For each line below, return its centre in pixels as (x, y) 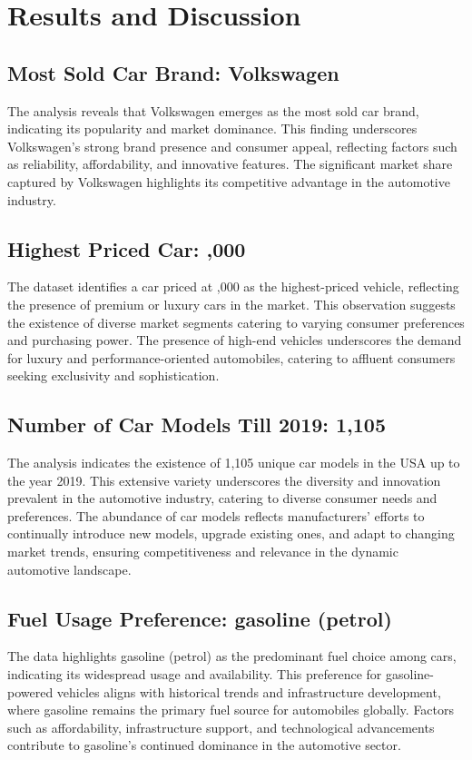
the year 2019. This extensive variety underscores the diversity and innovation (224, 480)
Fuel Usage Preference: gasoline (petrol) (200, 618)
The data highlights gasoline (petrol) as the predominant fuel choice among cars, (232, 656)
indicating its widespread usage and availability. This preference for (195, 674)
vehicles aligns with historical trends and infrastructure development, (249, 691)
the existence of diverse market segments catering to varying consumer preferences (236, 322)
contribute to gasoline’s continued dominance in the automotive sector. (204, 745)
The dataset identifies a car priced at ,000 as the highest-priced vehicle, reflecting (233, 286)
